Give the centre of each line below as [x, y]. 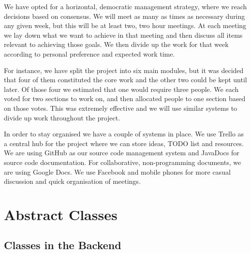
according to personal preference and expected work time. [89, 53]
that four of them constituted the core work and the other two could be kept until [125, 80]
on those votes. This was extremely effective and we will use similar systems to [121, 108]
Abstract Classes [61, 214]
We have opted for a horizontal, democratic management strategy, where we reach [125, 6]
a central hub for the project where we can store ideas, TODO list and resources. [124, 143]
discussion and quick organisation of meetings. [72, 181]
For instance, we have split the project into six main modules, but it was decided [124, 70]
